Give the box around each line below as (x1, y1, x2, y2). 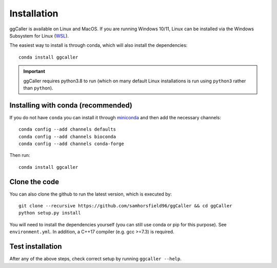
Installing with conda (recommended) (9, 101, 133, 110)
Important (23, 68, 46, 75)
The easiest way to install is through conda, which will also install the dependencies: (9, 42, 188, 48)
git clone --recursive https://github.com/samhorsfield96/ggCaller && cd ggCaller (18, 203, 232, 209)
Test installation (9, 242, 62, 251)
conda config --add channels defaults (18, 127, 116, 132)
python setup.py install (18, 210, 81, 216)
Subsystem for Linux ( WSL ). (9, 32, 69, 39)
